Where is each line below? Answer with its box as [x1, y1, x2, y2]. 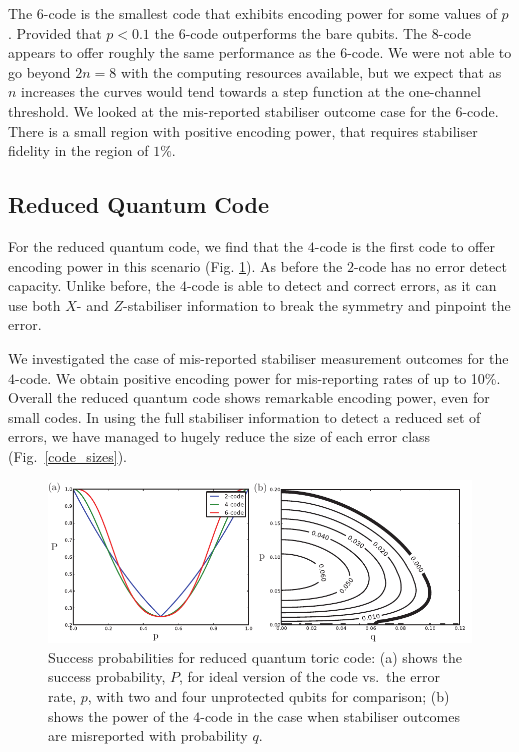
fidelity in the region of [8, 140, 149, 161]
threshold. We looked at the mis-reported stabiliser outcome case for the [8, 100, 451, 121]
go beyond [8, 61, 71, 82]
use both [8, 294, 61, 315]
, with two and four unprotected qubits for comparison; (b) [87, 685, 450, 706]
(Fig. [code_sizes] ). [8, 445, 127, 466]
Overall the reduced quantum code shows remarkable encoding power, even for [8, 387, 490, 408]
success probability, [48, 666, 166, 687]
